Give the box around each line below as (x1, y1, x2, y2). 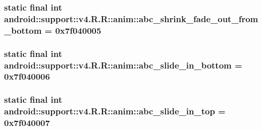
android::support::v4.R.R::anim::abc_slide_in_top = (4, 105, 226, 117)
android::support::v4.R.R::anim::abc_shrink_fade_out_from (4, 12, 258, 25)
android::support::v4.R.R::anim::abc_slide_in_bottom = (4, 58, 242, 71)
